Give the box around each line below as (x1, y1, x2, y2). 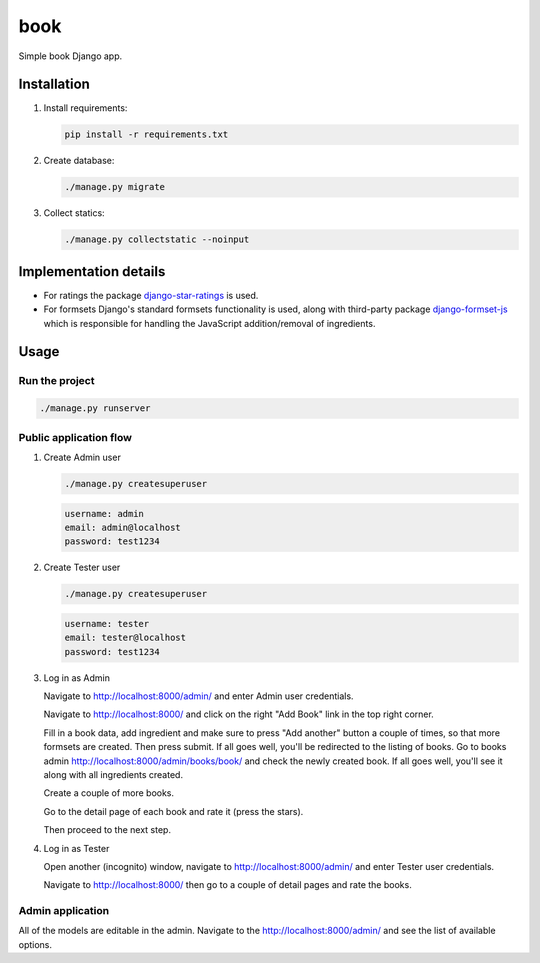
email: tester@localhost (64, 632, 187, 644)
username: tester (64, 618, 150, 629)
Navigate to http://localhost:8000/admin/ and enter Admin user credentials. (43, 690, 354, 702)
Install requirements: (43, 102, 128, 114)
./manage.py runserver (39, 403, 151, 414)
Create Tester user (43, 561, 121, 574)
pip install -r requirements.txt (64, 129, 229, 140)
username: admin (64, 508, 145, 519)
